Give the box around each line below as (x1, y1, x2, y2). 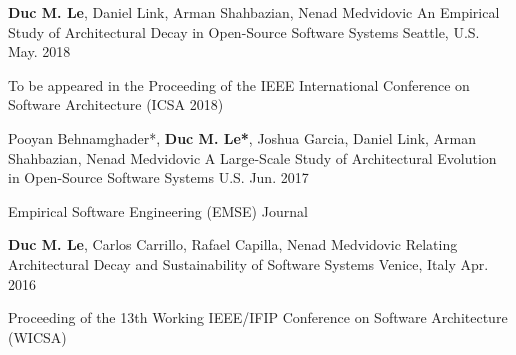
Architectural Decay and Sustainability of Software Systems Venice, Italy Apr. (8, 253, 489, 274)
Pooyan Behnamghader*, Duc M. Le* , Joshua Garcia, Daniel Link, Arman (8, 127, 477, 148)
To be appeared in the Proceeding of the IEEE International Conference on (8, 74, 470, 95)
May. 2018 (8, 41, 71, 62)
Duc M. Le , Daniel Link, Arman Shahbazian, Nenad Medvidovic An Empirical (8, 2, 500, 22)
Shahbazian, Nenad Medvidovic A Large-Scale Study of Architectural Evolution (8, 147, 497, 168)
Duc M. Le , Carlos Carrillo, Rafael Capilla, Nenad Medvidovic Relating (8, 234, 458, 255)
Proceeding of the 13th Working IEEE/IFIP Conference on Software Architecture (8, 307, 508, 328)
